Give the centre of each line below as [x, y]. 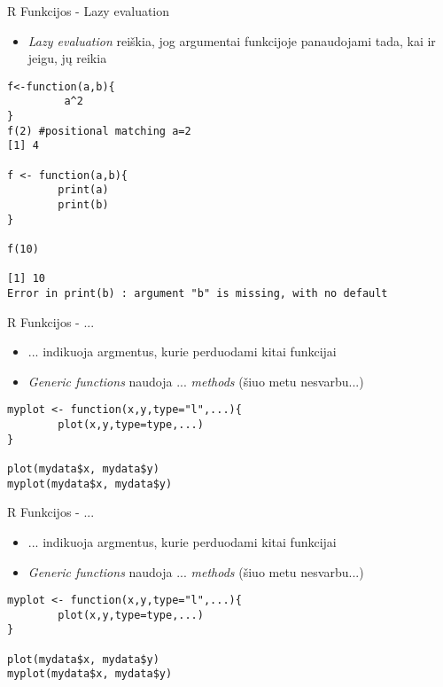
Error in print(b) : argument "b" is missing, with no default [198, 293]
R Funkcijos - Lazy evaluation [89, 11]
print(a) [83, 190]
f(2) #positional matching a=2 [99, 131]
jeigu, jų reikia [67, 58]
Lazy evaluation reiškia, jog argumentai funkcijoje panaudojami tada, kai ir [232, 40]
